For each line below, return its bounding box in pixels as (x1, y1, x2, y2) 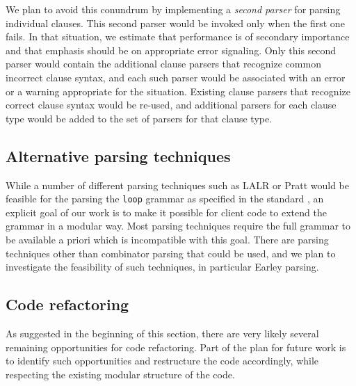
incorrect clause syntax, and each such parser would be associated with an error (6, 70, 346, 84)
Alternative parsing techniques (6, 145, 231, 166)
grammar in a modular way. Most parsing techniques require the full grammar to (6, 218, 351, 233)
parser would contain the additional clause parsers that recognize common (6, 56, 321, 71)
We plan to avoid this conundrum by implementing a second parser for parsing (6, 2, 341, 16)
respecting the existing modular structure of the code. (6, 367, 235, 381)
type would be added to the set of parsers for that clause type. (6, 111, 273, 125)
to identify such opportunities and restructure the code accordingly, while (6, 353, 319, 368)
